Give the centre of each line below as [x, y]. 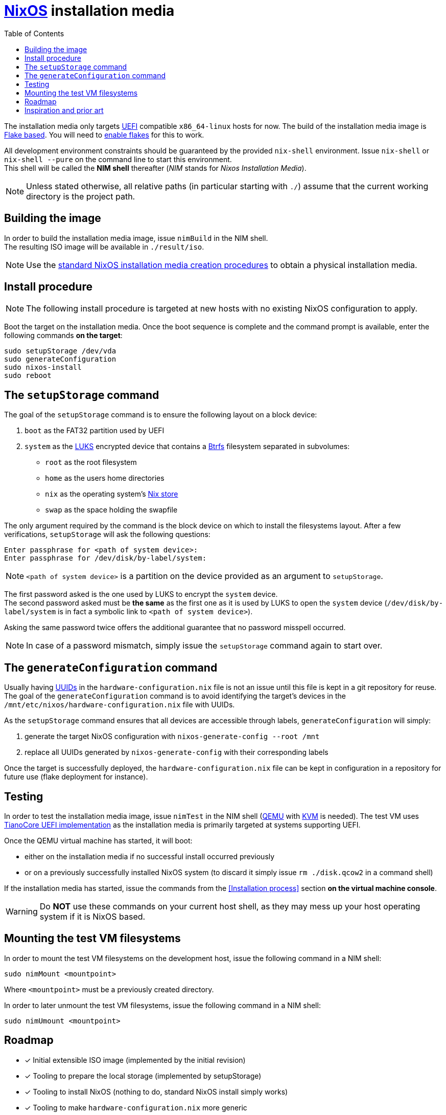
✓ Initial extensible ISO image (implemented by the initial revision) [135, 1060]
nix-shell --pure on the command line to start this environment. [118, 159]
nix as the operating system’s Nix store [112, 494]
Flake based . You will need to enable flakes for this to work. [104, 135]
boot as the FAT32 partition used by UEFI [95, 431]
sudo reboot [28, 376]
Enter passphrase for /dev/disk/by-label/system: [105, 558]
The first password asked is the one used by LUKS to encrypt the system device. [141, 594]
